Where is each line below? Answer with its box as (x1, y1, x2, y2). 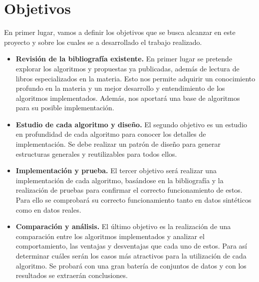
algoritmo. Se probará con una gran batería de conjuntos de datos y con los (15, 260, 247, 271)
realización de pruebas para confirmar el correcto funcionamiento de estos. (15, 185, 243, 195)
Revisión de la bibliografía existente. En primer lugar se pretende (15, 53, 233, 64)
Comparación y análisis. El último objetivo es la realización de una (15, 221, 231, 232)
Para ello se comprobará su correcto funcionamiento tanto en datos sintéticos (15, 195, 252, 205)
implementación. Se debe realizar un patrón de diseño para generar (15, 139, 221, 149)
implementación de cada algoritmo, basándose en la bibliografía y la (15, 175, 224, 185)
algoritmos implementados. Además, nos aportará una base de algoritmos (15, 92, 240, 103)
